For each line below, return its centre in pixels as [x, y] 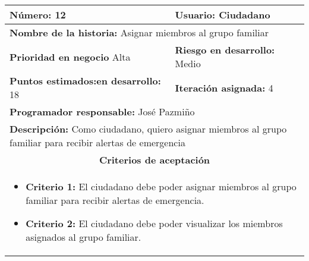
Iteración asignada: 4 [224, 87]
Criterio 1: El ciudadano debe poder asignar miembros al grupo [161, 186]
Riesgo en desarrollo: [225, 50]
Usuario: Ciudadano [223, 15]
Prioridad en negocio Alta [70, 56]
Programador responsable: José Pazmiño [102, 111]
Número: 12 [38, 15]
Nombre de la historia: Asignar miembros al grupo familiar [139, 32]
